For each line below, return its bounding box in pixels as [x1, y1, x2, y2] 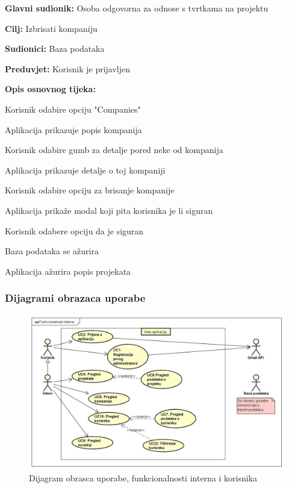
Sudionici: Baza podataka [5, 42, 105, 55]
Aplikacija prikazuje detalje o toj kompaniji [5, 163, 166, 176]
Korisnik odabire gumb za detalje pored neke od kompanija [5, 143, 223, 156]
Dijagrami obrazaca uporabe [5, 290, 146, 305]
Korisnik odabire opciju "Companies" [5, 102, 141, 115]
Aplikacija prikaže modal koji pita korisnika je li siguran [5, 204, 213, 216]
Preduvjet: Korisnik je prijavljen [5, 62, 131, 75]
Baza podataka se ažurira [5, 245, 99, 257]
